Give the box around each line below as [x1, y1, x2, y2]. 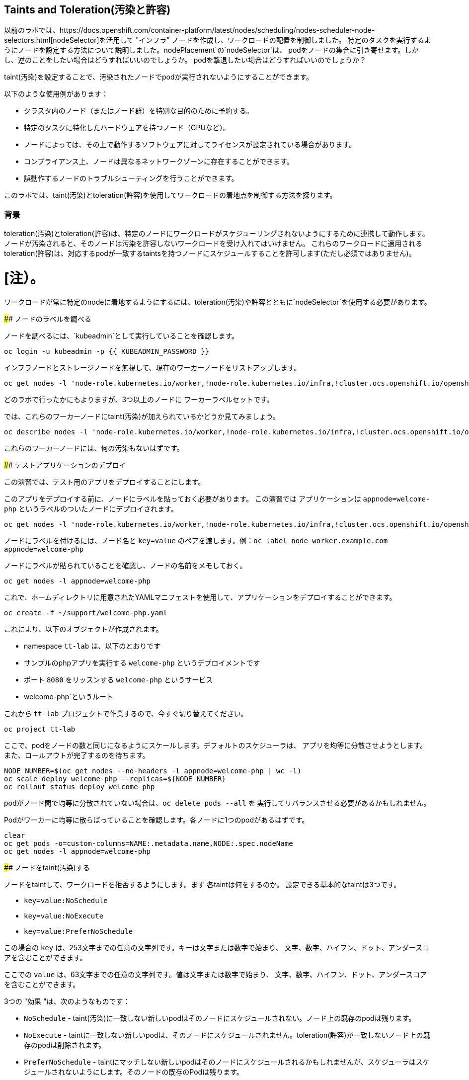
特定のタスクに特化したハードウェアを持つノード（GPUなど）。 [24, 123, 230, 132]
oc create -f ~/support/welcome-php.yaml [4, 608, 167, 617]
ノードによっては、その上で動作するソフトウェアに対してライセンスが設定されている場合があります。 [24, 140, 356, 149]
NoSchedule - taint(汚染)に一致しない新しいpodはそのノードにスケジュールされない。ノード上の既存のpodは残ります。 [24, 1013, 416, 1022]
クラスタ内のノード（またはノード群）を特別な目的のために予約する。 [24, 106, 253, 115]
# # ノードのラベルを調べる [4, 314, 91, 323]
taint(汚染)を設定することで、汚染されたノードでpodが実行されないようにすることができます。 [4, 73, 313, 82]
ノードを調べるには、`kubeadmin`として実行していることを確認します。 [4, 331, 238, 340]
